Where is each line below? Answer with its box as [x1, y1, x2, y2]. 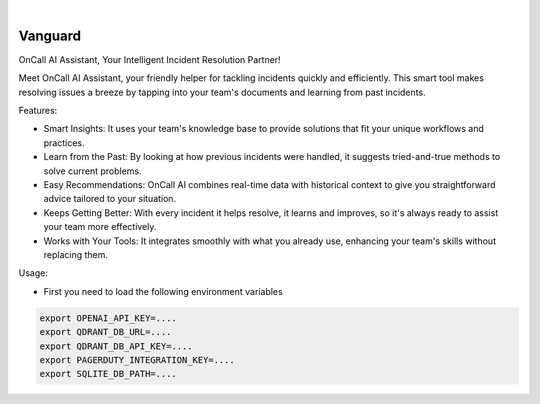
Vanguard [18, 27, 82, 44]
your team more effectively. [43, 221, 157, 233]
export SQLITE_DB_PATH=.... [39, 368, 177, 380]
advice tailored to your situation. [43, 193, 177, 205]
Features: [18, 105, 58, 117]
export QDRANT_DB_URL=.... [39, 326, 172, 338]
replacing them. [43, 248, 109, 260]
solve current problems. [43, 165, 142, 177]
